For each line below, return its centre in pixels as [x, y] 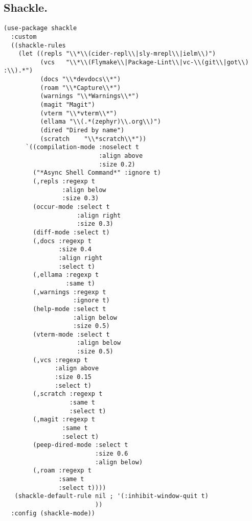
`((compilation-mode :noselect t [82, 147]
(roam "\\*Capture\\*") [81, 88]
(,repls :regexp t [64, 182]
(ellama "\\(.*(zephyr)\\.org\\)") [100, 122]
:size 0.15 [73, 377]
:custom [24, 37]
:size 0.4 [75, 250]
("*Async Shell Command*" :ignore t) [97, 173]
